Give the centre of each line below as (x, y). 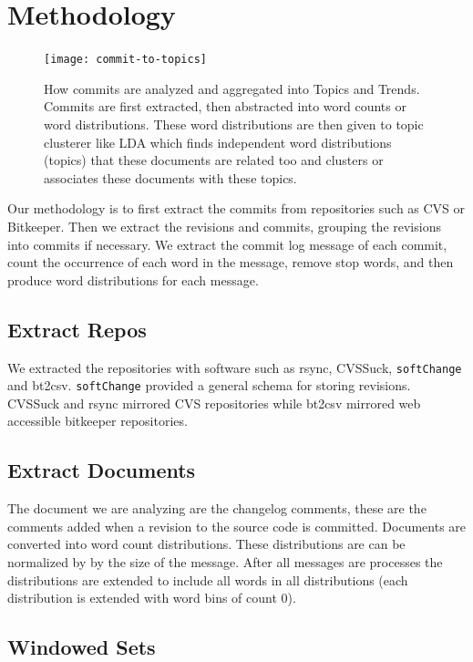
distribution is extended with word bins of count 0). (152, 598)
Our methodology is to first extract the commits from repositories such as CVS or (236, 208)
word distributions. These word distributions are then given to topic (234, 124)
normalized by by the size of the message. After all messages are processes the (225, 562)
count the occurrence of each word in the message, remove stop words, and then (231, 262)
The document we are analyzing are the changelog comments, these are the (217, 508)
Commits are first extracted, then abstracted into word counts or (225, 106)
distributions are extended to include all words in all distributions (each (208, 579)
